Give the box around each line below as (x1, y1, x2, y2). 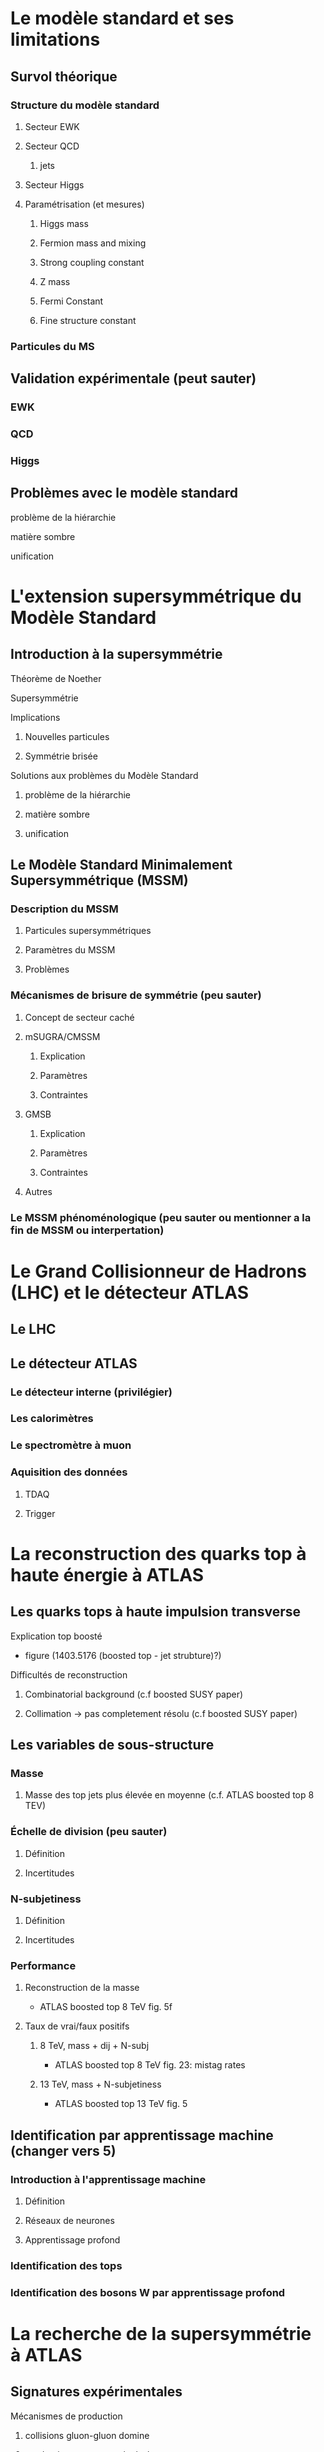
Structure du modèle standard (10, 98, 160, 112)
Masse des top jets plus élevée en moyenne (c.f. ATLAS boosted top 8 (24, 1789, 315, 1801)
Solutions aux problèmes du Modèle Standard (10, 769, 199, 781)
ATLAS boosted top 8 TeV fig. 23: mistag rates (54, 2059, 246, 2071)
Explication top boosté (10, 1630, 103, 1642)
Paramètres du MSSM (24, 944, 116, 956)
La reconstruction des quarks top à (10, 1542, 307, 1565)
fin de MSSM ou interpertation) (10, 1223, 165, 1237)
